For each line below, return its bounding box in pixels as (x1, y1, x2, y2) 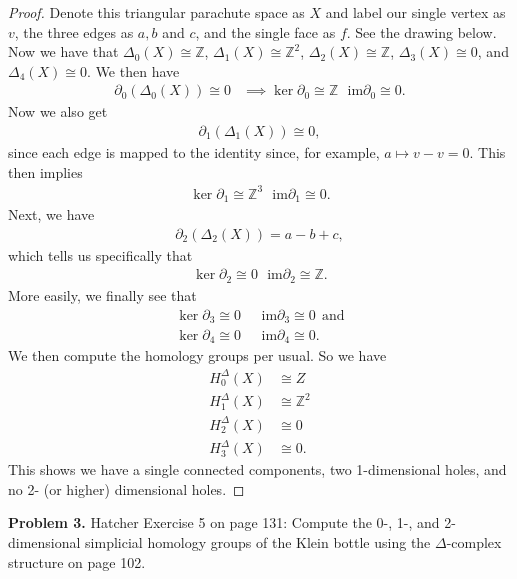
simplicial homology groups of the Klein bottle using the (85, 531, 431, 552)
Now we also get (8, 101, 108, 122)
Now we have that (8, 41, 119, 62)
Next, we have (8, 204, 95, 225)
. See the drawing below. (346, 21, 497, 42)
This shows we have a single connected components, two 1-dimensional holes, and (8, 459, 507, 480)
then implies (8, 161, 83, 182)
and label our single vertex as (325, 2, 506, 22)
